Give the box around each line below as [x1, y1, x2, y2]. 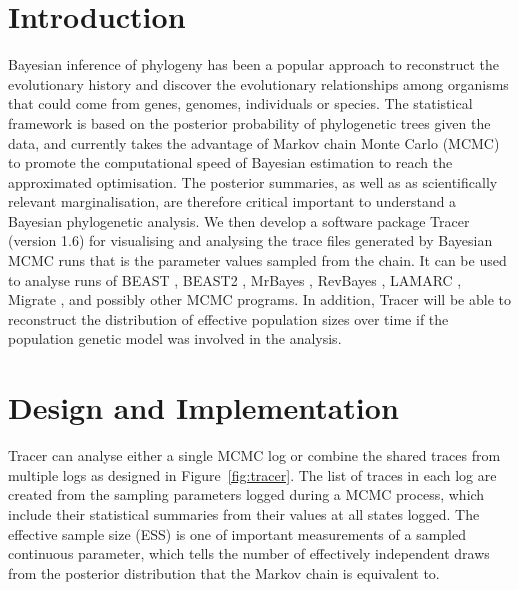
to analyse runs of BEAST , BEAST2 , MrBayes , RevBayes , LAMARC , [8, 269, 462, 290]
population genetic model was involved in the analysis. [8, 328, 342, 349]
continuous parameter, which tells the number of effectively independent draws [8, 543, 490, 564]
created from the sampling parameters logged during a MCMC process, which [8, 484, 485, 505]
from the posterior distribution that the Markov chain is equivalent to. [8, 562, 440, 583]
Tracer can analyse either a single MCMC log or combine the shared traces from [8, 445, 501, 466]
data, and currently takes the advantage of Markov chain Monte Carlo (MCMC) [8, 132, 500, 153]
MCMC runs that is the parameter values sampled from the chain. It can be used [8, 250, 507, 271]
